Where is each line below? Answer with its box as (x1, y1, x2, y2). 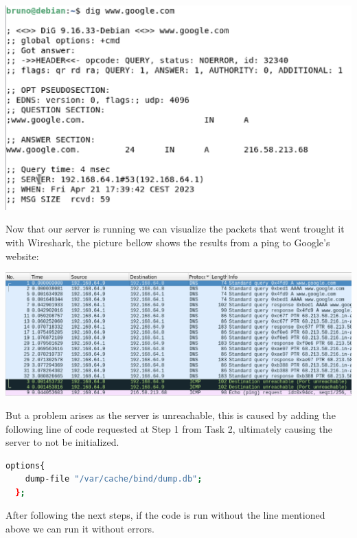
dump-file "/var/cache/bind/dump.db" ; (25, 474, 203, 484)
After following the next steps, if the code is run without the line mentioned (5, 508, 325, 522)
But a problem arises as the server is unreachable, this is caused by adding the (5, 407, 336, 422)
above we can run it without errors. (5, 521, 154, 536)
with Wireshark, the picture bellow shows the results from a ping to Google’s (5, 235, 330, 249)
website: (5, 248, 39, 263)
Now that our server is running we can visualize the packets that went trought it (5, 222, 345, 236)
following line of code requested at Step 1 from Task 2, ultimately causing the (5, 421, 332, 435)
